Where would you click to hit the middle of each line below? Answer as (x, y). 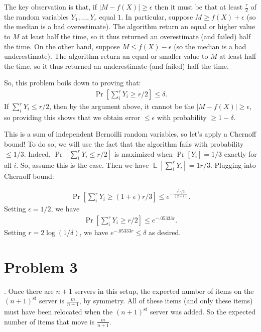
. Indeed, (37, 153)
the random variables (36, 16)
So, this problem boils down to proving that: (73, 83)
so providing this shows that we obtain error (72, 117)
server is (52, 301)
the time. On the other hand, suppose (62, 46)
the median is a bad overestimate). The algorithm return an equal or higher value (130, 26)
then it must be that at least (199, 7)
